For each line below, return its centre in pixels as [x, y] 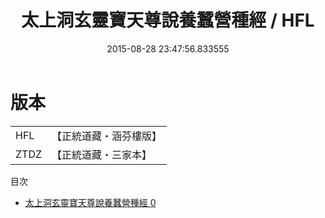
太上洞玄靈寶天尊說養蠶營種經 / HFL [168, 20]
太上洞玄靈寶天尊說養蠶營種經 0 [90, 202]
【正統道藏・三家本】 [102, 154]
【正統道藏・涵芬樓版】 [107, 136]
